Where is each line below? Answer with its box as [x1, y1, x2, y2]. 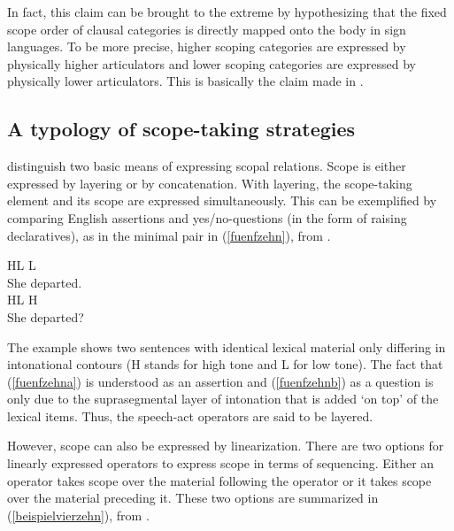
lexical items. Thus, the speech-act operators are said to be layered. [7, 406, 373, 425]
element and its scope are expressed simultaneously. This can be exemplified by [7, 191, 437, 210]
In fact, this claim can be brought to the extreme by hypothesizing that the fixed [7, 3, 447, 20]
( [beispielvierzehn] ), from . [7, 505, 150, 524]
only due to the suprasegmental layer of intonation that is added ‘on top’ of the [7, 389, 439, 408]
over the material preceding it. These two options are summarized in [7, 489, 379, 507]
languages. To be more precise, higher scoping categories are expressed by [7, 37, 406, 56]
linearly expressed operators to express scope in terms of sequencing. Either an [7, 454, 435, 473]
